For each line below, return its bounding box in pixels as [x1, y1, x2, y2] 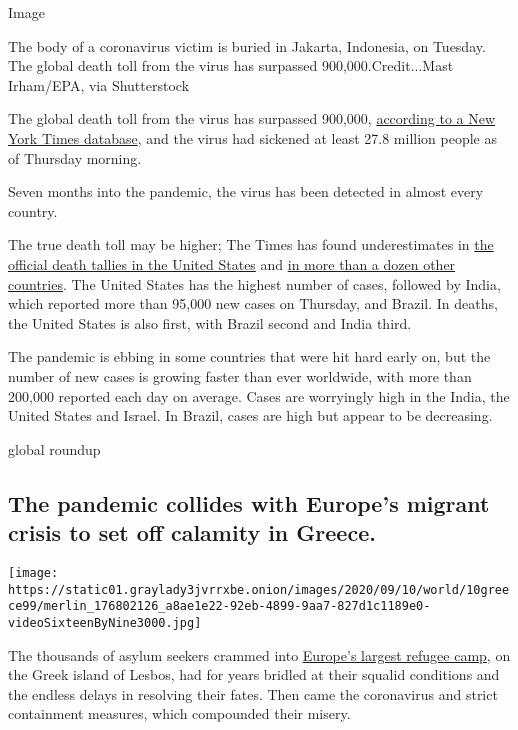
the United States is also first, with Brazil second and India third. [8, 312, 412, 333]
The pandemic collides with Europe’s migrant [8, 487, 490, 518]
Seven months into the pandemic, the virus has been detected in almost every [8, 181, 484, 202]
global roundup [8, 438, 101, 459]
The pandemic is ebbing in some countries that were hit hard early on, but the [8, 346, 491, 367]
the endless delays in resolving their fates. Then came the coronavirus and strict [8, 683, 498, 704]
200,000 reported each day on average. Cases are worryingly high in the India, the [8, 385, 510, 406]
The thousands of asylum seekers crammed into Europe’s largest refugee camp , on [8, 644, 511, 665]
